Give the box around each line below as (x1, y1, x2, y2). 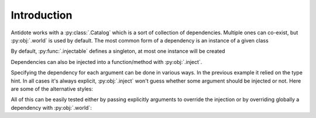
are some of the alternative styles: (11, 85, 94, 92)
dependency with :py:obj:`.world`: (11, 104, 92, 111)
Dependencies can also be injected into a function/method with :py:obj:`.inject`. (11, 58, 202, 65)
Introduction (11, 9, 73, 22)
